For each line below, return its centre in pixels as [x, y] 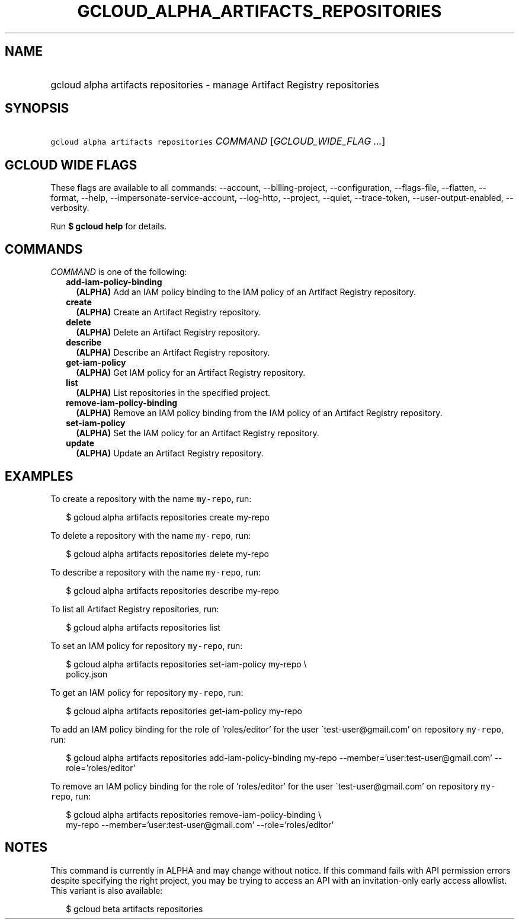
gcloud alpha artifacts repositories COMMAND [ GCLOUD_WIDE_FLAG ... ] [218, 141]
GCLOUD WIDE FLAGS [71, 165]
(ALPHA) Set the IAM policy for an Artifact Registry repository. [198, 433]
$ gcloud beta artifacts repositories [134, 909]
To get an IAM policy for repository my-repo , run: [147, 692]
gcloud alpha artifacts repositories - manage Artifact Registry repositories [215, 84]
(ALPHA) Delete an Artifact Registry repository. [168, 332]
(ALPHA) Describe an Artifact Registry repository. [173, 353]
